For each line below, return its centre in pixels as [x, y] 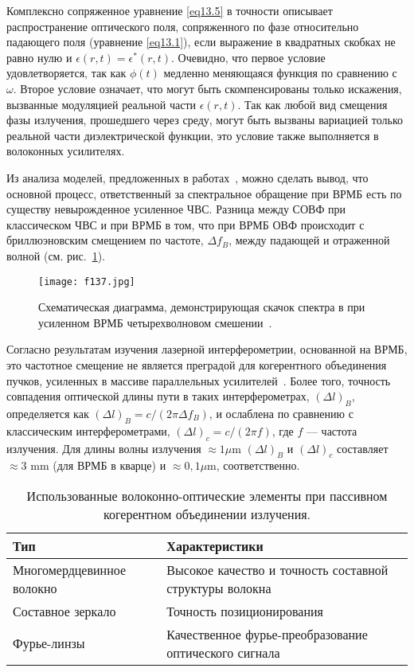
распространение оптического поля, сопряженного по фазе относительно [183, 26]
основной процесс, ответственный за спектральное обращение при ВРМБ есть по [204, 193]
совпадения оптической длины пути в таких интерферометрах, [158, 396]
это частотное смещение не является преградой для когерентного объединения [197, 364]
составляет [363, 448]
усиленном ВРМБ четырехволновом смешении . [155, 322]
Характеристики [215, 545]
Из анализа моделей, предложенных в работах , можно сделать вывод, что [187, 177]
